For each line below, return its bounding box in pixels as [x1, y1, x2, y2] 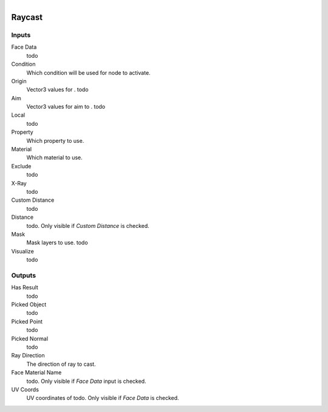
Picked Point [11, 318, 43, 325]
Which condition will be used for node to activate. [26, 69, 151, 76]
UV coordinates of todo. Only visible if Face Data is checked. [26, 394, 179, 402]
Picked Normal [11, 335, 49, 342]
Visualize [11, 247, 35, 255]
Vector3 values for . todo [26, 86, 89, 94]
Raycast [11, 12, 43, 22]
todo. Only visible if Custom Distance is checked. [26, 222, 150, 229]
